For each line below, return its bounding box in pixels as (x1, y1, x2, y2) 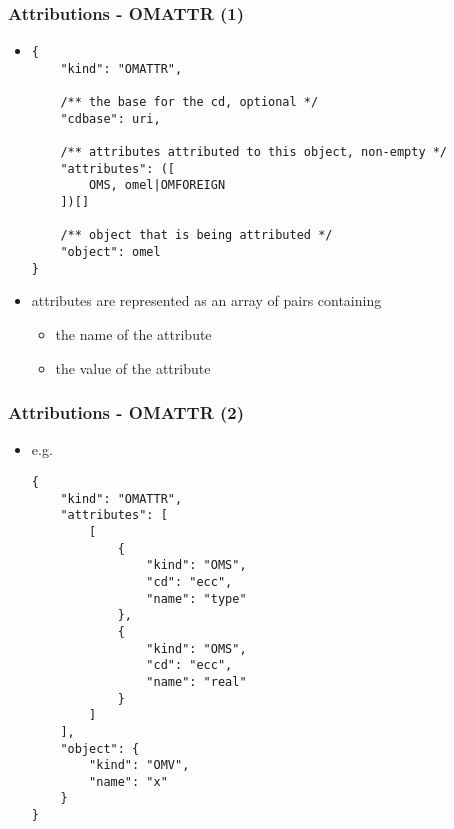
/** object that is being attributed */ (60, 228, 333, 243)
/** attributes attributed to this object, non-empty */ (60, 145, 448, 160)
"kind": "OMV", (89, 758, 190, 773)
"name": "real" (146, 674, 247, 689)
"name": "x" (89, 774, 168, 789)
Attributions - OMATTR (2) (8, 400, 245, 425)
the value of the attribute (55, 357, 211, 378)
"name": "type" (146, 591, 247, 606)
